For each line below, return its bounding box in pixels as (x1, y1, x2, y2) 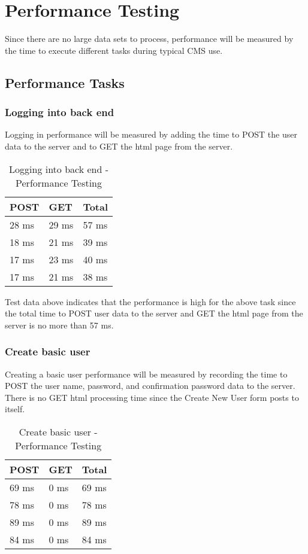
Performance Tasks (5, 73, 125, 92)
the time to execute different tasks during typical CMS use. (5, 44, 223, 56)
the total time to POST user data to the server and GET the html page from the (5, 307, 303, 319)
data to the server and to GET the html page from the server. (5, 139, 233, 152)
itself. (5, 403, 25, 415)
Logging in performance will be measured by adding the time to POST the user (5, 128, 297, 141)
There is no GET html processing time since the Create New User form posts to (5, 391, 299, 403)
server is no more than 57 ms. (5, 318, 114, 331)
